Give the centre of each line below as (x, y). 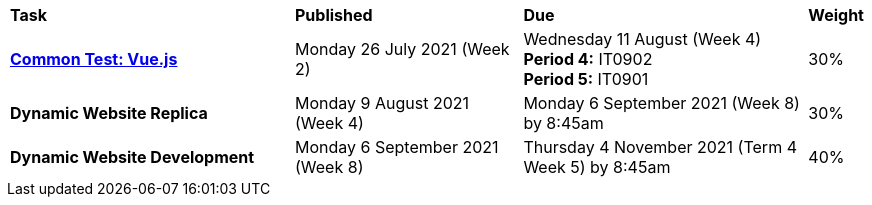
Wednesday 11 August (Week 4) (642, 39)
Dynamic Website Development (132, 157)
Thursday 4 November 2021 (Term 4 (660, 147)
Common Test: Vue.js (94, 59)
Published (334, 15)
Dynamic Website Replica (109, 113)
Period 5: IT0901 (586, 79)
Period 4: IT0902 (588, 59)
